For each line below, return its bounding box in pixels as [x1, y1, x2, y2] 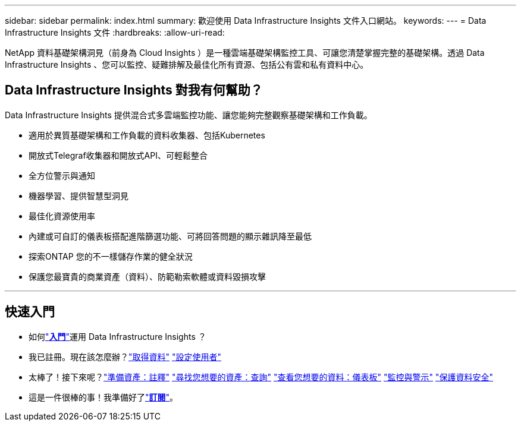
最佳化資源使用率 [29, 210, 95, 221]
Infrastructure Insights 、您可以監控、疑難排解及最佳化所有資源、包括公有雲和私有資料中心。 [5, 59, 369, 70]
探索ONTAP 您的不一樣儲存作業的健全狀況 [29, 251, 193, 261]
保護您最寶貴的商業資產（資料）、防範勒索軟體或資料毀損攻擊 [29, 271, 266, 282]
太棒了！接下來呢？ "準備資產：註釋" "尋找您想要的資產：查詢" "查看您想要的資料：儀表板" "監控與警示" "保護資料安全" [29, 371, 493, 382]
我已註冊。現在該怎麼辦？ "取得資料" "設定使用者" [29, 351, 222, 362]
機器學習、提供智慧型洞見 [29, 190, 128, 201]
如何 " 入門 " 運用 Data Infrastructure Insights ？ [29, 331, 206, 342]
